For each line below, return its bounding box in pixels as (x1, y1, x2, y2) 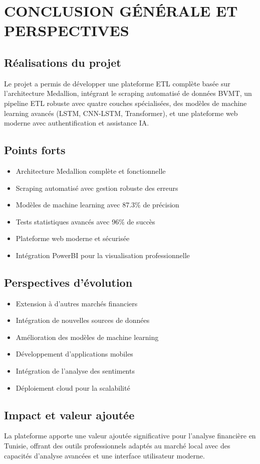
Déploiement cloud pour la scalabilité (16, 382, 130, 393)
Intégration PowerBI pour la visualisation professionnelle (16, 250, 190, 260)
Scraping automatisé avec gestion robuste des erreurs (16, 182, 178, 193)
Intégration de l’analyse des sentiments (16, 366, 135, 376)
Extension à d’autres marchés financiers (16, 298, 138, 308)
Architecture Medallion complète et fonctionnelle (16, 165, 166, 176)
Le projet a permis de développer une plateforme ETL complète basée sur (4, 78, 230, 88)
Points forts (4, 142, 66, 158)
